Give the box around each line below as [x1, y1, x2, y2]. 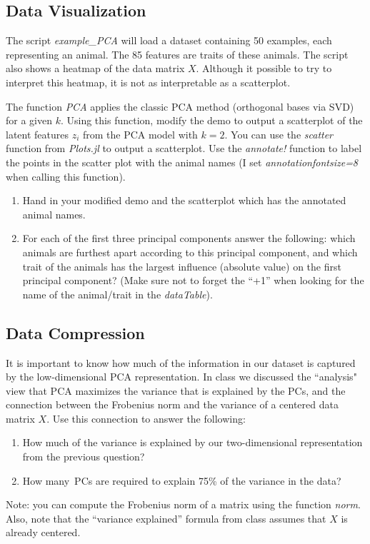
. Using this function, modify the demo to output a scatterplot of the [60, 113, 363, 128]
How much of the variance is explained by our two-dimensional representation [22, 435, 363, 450]
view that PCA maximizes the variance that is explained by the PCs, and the [6, 383, 346, 398]
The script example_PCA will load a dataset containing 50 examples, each [6, 33, 332, 48]
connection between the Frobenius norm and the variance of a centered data [6, 397, 339, 412]
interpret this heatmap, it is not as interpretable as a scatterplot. [6, 74, 291, 89]
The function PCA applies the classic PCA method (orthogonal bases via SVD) [6, 99, 354, 114]
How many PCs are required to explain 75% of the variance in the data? [22, 473, 341, 488]
